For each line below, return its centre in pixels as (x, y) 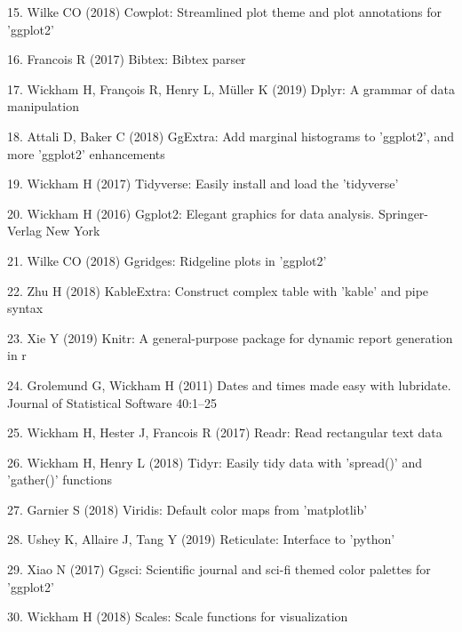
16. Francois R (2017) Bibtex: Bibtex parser (127, 59)
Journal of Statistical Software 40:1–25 (112, 402)
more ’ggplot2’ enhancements (86, 153)
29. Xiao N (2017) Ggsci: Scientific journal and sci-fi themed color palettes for (219, 569)
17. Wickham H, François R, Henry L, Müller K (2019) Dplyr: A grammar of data (231, 88)
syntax (25, 308)
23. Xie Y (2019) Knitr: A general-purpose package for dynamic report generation (230, 337)
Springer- (403, 213)
